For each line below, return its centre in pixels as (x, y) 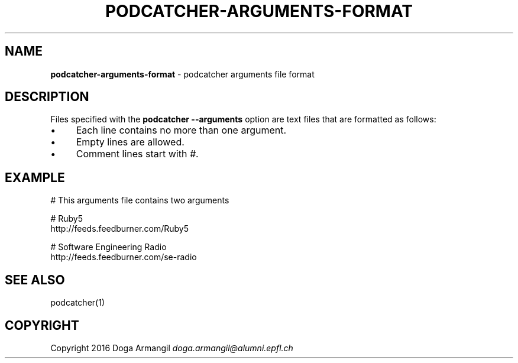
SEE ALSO (35, 280)
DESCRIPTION (47, 97)
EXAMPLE (35, 177)
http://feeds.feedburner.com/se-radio (124, 257)
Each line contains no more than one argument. (181, 130)
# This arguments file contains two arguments (140, 200)
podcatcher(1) (77, 303)
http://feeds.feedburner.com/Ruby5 (119, 229)
